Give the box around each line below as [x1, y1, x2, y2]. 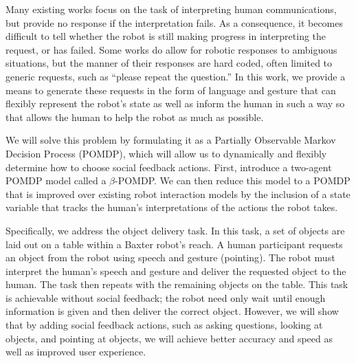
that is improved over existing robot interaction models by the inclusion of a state [5, 186, 351, 201]
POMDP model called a [5, 173, 107, 188]
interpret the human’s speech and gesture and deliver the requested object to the [5, 263, 346, 278]
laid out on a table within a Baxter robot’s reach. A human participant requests [5, 236, 343, 251]
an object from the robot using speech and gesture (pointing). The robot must [5, 250, 335, 265]
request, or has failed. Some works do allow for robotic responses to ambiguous [5, 42, 337, 56]
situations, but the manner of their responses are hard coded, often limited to [5, 56, 333, 70]
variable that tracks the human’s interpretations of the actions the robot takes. [5, 200, 338, 214]
